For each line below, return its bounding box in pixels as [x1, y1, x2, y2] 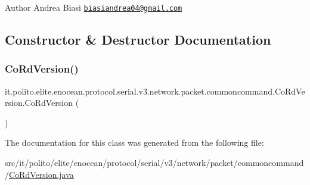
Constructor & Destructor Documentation [5, 30, 271, 49]
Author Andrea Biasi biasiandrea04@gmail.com [5, 1, 182, 13]
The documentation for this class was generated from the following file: [5, 136, 264, 149]
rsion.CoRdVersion [5, 96, 73, 109]
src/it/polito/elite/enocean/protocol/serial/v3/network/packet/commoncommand [5, 156, 304, 169]
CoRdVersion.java [9, 168, 74, 180]
